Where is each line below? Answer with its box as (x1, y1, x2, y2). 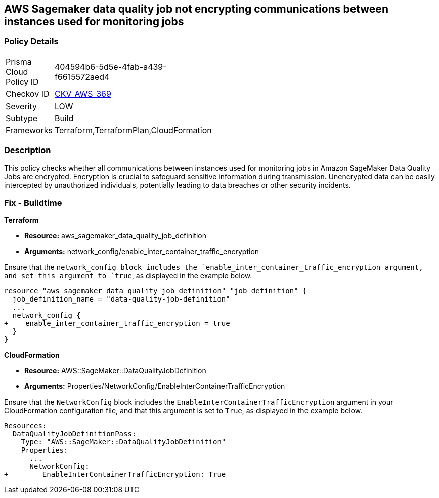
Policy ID (6, 76, 39, 87)
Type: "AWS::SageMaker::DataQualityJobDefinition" (21, 438, 226, 446)
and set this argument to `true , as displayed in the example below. (4, 271, 252, 280)
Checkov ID (6, 88, 50, 99)
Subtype (6, 113, 38, 123)
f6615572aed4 (54, 71, 110, 82)
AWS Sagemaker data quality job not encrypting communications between (4, 3, 388, 15)
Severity (6, 101, 37, 111)
